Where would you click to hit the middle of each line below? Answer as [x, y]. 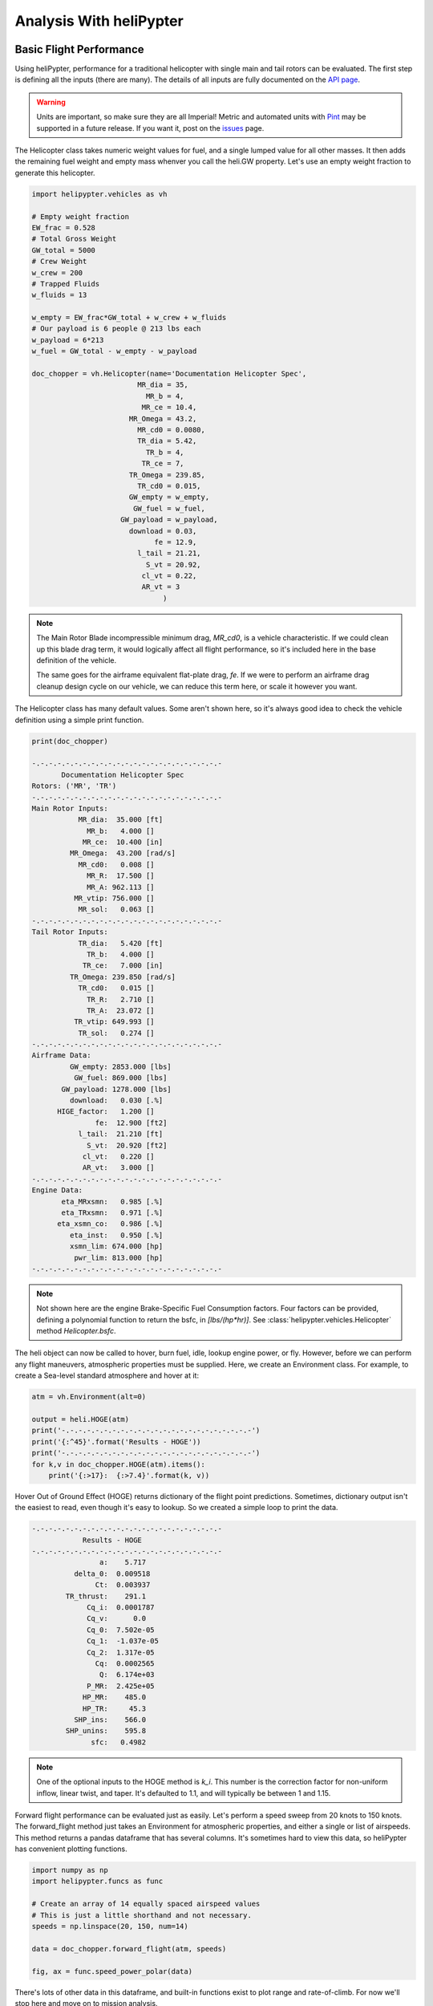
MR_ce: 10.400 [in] [123, 842]
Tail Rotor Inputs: [70, 932]
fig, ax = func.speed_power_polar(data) [112, 1971]
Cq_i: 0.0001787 [121, 1608]
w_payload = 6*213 [68, 340]
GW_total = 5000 [64, 250]
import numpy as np [70, 1870]
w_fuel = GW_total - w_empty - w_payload [114, 351]
